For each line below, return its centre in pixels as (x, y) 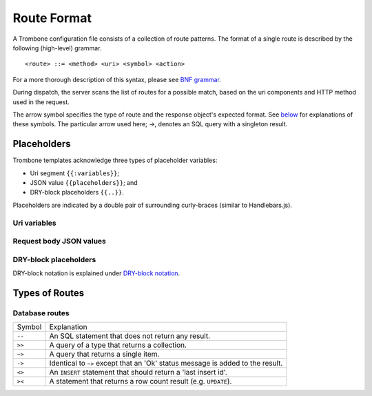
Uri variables (34, 223)
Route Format (52, 18)
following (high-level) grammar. (57, 48)
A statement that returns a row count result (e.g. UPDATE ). (141, 382)
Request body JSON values (60, 241)
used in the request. (41, 102)
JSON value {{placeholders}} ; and (84, 182)
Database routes (41, 313)
